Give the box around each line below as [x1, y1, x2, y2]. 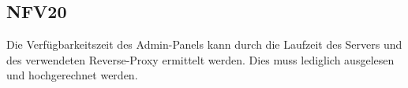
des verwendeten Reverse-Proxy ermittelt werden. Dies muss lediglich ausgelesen [6, 51, 395, 68]
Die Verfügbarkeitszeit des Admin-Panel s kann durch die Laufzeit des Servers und [6, 36, 402, 53]
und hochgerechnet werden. [6, 67, 138, 83]
